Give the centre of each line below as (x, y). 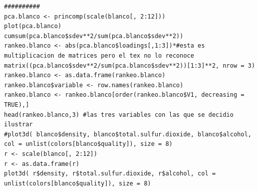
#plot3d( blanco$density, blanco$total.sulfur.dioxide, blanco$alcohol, (128, 134)
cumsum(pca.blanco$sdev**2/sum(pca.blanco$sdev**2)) (94, 36)
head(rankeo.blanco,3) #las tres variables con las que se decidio (119, 115)
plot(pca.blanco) (33, 26)
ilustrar (19, 125)
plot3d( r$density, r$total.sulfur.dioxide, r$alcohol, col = (110, 174)
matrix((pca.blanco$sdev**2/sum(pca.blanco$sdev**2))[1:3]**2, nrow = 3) (130, 65)
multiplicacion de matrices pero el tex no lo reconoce (99, 55)
